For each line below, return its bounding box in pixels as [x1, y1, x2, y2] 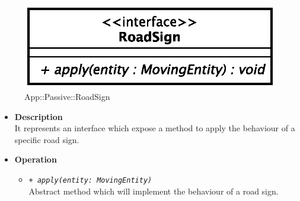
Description [14, 110, 63, 122]
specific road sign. [14, 133, 79, 145]
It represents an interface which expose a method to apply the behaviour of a [14, 122, 295, 134]
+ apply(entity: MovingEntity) [28, 176, 152, 184]
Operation [14, 153, 57, 166]
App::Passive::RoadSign [24, 90, 110, 102]
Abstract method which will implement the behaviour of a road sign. [28, 184, 279, 197]
